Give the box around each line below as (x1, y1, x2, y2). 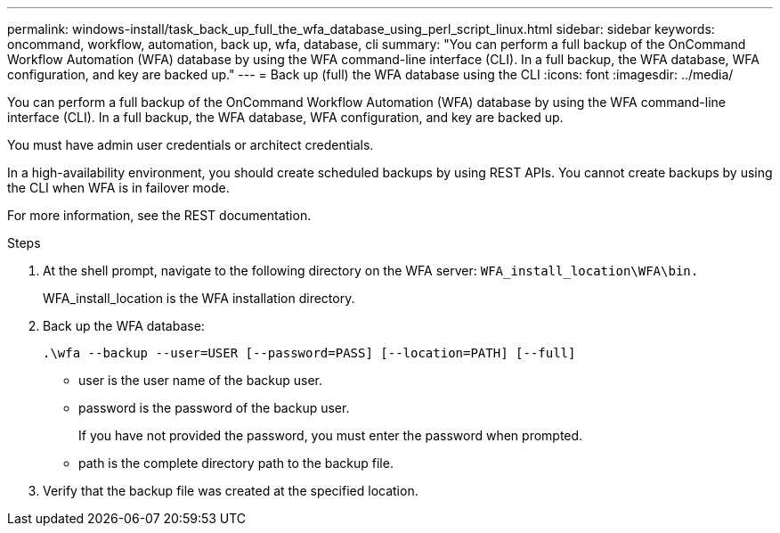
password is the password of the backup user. (78, 400, 350, 415)
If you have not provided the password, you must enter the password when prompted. (78, 428, 583, 443)
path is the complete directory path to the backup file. (78, 455, 394, 471)
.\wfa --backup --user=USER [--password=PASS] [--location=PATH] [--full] (43, 346, 576, 360)
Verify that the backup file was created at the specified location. (43, 483, 418, 498)
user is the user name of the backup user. (78, 373, 323, 388)
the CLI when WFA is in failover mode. (7, 180, 230, 195)
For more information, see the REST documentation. (7, 208, 312, 223)
